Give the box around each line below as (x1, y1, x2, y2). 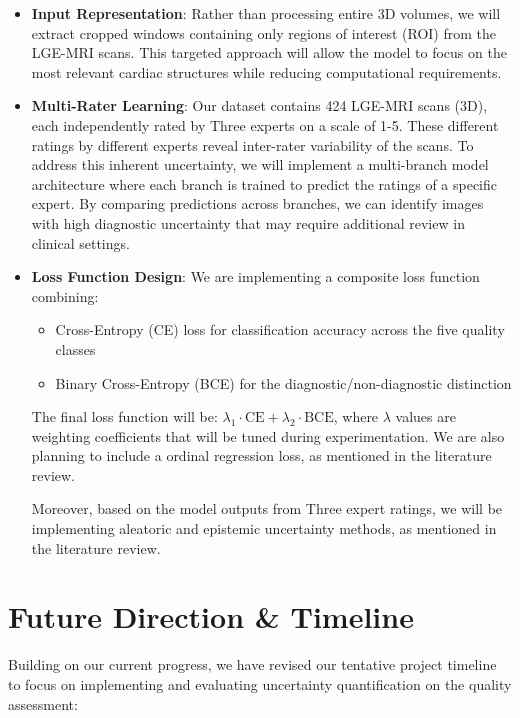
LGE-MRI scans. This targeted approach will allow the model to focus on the (31, 42, 507, 63)
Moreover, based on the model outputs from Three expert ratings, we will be (31, 498, 503, 519)
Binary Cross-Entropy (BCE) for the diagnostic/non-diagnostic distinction (55, 372, 512, 393)
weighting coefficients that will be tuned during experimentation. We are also (31, 425, 505, 446)
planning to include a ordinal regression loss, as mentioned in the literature (31, 445, 492, 466)
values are (395, 406, 456, 427)
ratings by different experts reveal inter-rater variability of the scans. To (31, 134, 474, 155)
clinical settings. (31, 232, 130, 253)
